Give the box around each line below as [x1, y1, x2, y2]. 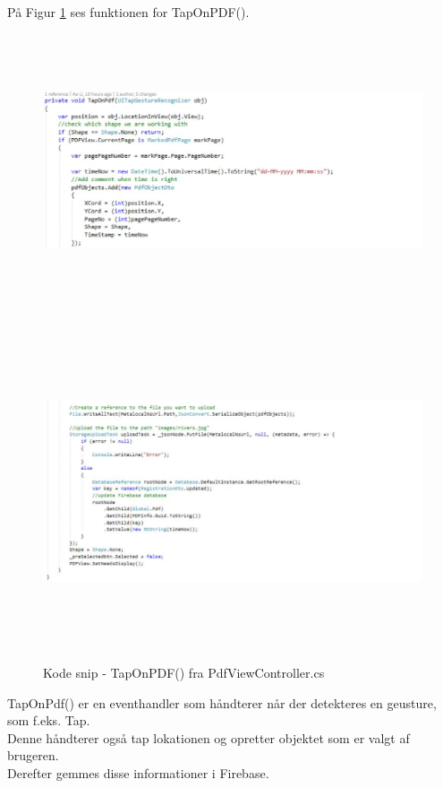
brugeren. [7, 746, 59, 765]
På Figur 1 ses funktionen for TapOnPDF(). [7, 3, 250, 21]
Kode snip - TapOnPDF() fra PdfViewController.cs [43, 663, 325, 682]
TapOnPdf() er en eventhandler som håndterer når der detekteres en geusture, [7, 693, 437, 712]
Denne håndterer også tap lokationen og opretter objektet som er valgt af [7, 728, 410, 747]
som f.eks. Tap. [7, 711, 90, 730]
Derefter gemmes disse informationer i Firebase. [7, 764, 269, 783]
